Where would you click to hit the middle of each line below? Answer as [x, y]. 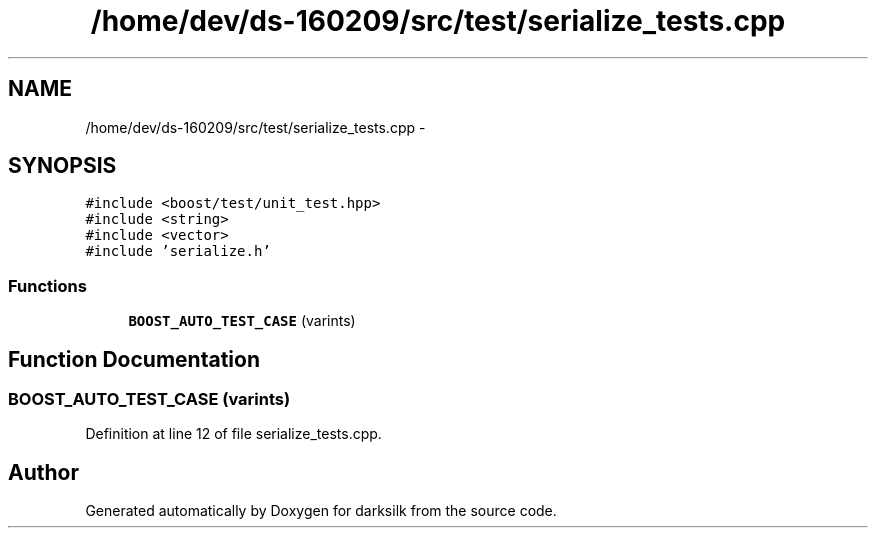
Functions [47, 285]
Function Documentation [134, 359]
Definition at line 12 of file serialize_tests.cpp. [233, 434]
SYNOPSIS [62, 166]
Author [43, 472]
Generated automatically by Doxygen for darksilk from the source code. [321, 511]
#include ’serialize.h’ [178, 251]
